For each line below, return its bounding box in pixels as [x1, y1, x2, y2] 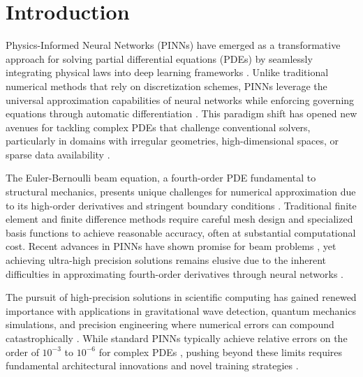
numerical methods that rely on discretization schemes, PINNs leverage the [6, 78, 327, 93]
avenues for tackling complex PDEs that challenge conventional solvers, [6, 119, 311, 134]
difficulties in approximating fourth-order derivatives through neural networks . [6, 266, 344, 281]
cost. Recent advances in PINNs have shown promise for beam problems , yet [6, 239, 336, 253]
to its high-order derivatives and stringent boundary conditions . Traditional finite [6, 198, 357, 212]
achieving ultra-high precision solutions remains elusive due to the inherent [6, 253, 327, 267]
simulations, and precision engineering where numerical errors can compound [6, 317, 334, 332]
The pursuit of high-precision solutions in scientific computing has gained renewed [6, 290, 357, 304]
